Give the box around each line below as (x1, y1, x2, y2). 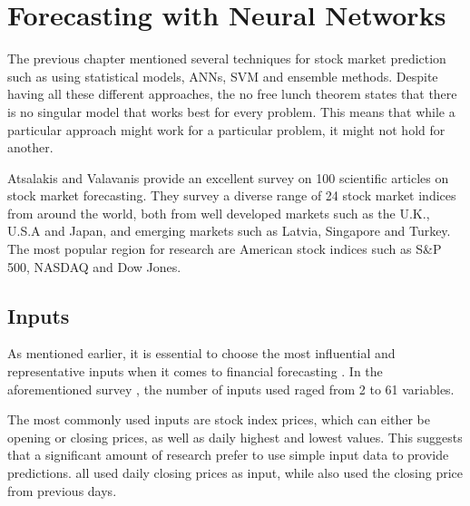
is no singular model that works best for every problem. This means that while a (7, 102, 455, 121)
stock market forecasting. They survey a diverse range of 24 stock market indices (7, 186, 456, 205)
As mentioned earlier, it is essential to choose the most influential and (7, 344, 396, 363)
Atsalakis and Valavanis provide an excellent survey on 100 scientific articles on (7, 168, 449, 187)
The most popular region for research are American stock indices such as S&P (7, 239, 442, 258)
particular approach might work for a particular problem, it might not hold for (7, 120, 446, 139)
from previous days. (7, 481, 117, 500)
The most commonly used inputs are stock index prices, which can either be (7, 410, 430, 429)
